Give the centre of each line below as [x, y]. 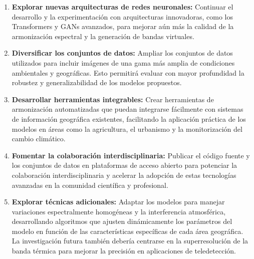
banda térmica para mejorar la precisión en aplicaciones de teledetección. [124, 251]
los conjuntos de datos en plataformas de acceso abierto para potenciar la [124, 165]
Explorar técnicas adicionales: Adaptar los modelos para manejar [118, 202]
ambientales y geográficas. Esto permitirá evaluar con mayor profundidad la [128, 72]
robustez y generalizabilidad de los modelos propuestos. [97, 82]
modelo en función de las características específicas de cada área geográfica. [128, 231]
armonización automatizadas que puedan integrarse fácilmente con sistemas [128, 109]
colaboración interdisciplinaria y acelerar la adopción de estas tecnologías [124, 175]
